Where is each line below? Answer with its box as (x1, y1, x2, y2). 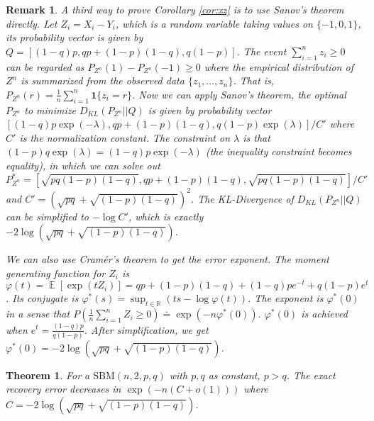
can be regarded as (6, 59, 84, 74)
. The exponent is (248, 291, 324, 305)
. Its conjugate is (6, 291, 79, 305)
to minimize (24, 102, 76, 117)
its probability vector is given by (6, 30, 143, 45)
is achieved (301, 306, 348, 321)
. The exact (286, 367, 336, 382)
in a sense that (6, 306, 70, 321)
